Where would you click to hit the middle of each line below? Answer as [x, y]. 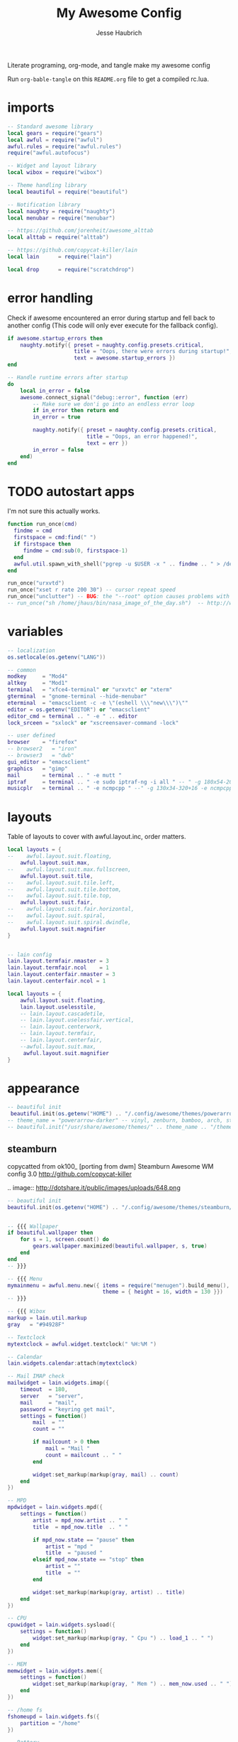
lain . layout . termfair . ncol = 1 [58, 968]
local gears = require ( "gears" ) [55, 133]
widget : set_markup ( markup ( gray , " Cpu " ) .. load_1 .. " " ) [123, 1638]
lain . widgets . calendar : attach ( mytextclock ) [73, 1363]
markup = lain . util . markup [47, 1318]
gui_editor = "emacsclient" [49, 762]
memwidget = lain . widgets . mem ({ [55, 1671]
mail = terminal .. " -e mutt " [64, 775]
